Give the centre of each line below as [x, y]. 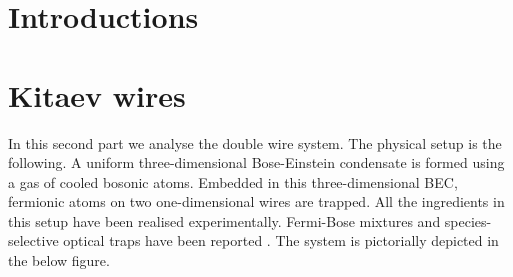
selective [33, 240]
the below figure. [59, 260]
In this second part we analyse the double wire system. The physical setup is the [255, 142]
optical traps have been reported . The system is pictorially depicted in [281, 240]
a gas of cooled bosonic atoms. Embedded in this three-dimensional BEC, [233, 181]
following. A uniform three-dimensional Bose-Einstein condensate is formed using [256, 162]
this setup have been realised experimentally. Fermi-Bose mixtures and [224, 220]
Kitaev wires [97, 94]
